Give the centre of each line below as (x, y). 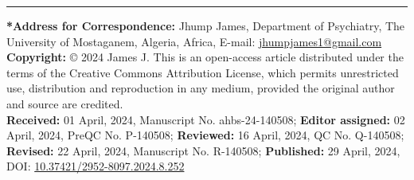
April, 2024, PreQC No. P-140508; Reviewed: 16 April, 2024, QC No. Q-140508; (205, 135)
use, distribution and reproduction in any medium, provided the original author (201, 88)
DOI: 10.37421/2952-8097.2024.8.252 (96, 166)
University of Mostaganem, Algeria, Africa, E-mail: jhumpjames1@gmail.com (194, 41)
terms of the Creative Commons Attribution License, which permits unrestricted (203, 72)
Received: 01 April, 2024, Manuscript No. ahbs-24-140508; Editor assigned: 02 (206, 119)
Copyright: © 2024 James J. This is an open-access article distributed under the (205, 57)
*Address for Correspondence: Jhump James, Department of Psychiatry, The (206, 25)
